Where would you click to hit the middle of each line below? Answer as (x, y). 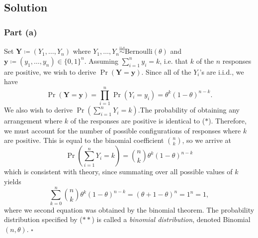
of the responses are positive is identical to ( (138, 121)
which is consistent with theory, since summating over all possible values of (118, 172)
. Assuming (101, 60)
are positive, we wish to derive (50, 71)
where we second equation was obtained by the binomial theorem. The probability (129, 209)
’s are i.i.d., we (222, 71)
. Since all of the (166, 71)
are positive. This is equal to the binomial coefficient (84, 140)
